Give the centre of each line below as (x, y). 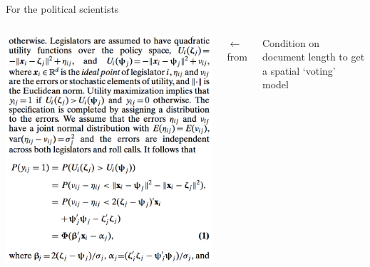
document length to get (314, 57)
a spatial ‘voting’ (299, 70)
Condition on (291, 42)
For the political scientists (62, 9)
